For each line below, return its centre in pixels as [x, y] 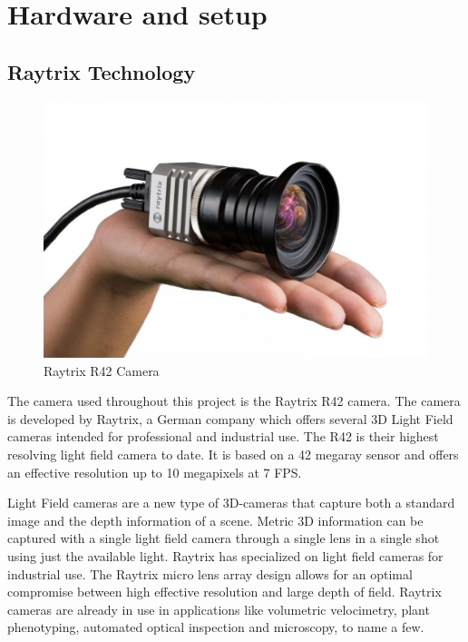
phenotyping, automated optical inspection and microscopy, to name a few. [216, 627]
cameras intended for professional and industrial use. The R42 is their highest [223, 436]
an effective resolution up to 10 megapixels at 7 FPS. [155, 472]
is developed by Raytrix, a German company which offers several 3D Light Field [230, 418]
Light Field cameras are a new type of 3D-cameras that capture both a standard [231, 503]
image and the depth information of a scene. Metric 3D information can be [215, 520]
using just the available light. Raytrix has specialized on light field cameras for [225, 555]
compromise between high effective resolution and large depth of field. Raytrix [224, 592]
